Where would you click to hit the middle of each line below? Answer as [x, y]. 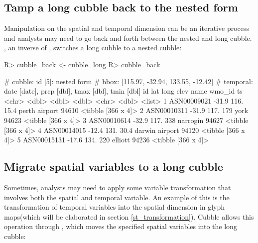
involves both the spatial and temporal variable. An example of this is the [117, 197]
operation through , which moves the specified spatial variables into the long [121, 226]
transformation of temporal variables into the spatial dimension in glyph [115, 207]
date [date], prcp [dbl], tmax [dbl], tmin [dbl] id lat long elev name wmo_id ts [123, 91]
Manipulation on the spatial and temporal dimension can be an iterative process [127, 28]
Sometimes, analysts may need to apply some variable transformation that [118, 187]
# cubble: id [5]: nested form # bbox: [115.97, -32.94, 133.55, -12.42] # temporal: [129, 81]
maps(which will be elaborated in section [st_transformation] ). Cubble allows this [129, 216]
